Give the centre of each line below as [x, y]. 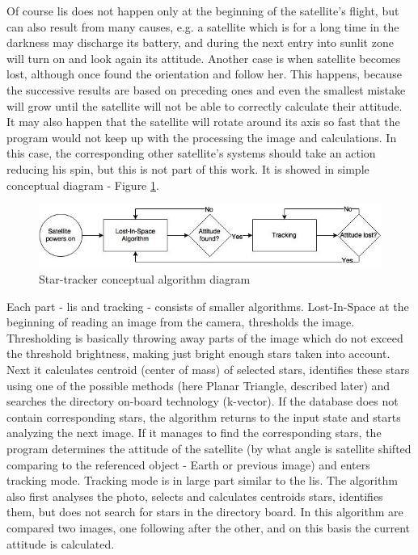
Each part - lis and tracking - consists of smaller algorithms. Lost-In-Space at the [208, 306]
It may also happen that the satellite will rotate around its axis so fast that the [203, 122]
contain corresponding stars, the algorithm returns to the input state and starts [204, 416]
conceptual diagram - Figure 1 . [83, 185]
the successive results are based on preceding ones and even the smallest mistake [206, 89]
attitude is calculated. [61, 543]
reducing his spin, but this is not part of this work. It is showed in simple [188, 168]
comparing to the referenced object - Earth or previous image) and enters [188, 464]
